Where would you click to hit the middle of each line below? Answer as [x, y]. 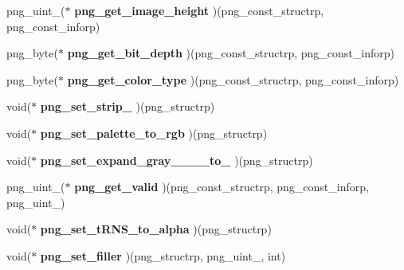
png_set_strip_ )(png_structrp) [127, 106]
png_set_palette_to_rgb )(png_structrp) [154, 133]
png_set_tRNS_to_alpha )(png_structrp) [156, 229]
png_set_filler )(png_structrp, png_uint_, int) [163, 255]
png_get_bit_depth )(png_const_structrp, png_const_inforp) [231, 53]
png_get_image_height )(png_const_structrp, [199, 10]
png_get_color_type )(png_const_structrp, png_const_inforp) [233, 79]
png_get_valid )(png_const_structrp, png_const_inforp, [222, 187]
